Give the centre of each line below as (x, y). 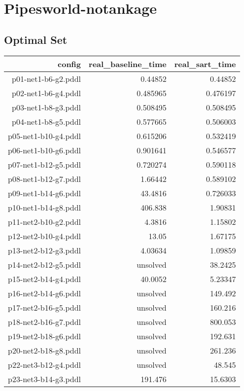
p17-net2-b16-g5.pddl (45, 307)
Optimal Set (36, 39)
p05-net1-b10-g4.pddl (45, 136)
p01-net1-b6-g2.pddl (47, 78)
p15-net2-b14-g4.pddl (45, 279)
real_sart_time (205, 64)
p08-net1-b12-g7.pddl (45, 178)
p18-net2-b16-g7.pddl (45, 321)
